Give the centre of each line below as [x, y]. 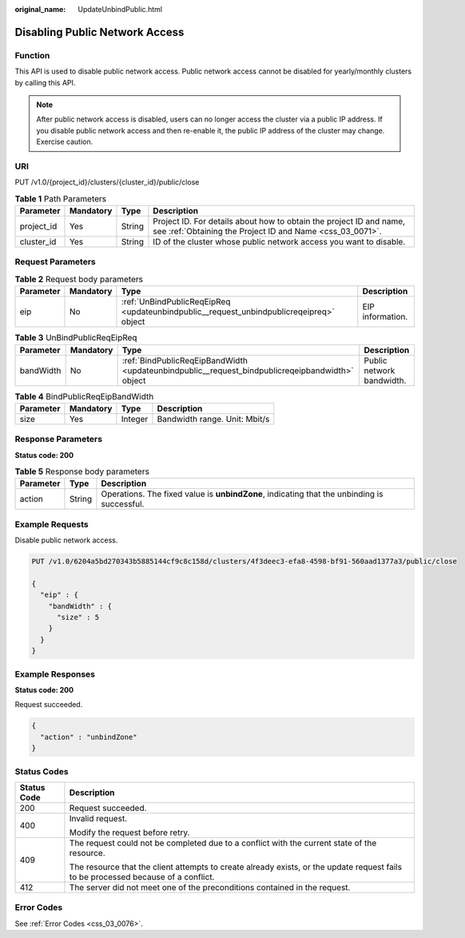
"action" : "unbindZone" [89, 737]
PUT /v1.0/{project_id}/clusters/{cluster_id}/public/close [107, 182]
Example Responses [55, 674]
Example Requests [52, 524]
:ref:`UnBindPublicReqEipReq [176, 302]
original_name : [40, 9]
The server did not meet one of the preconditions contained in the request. [210, 887]
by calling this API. [45, 82]
